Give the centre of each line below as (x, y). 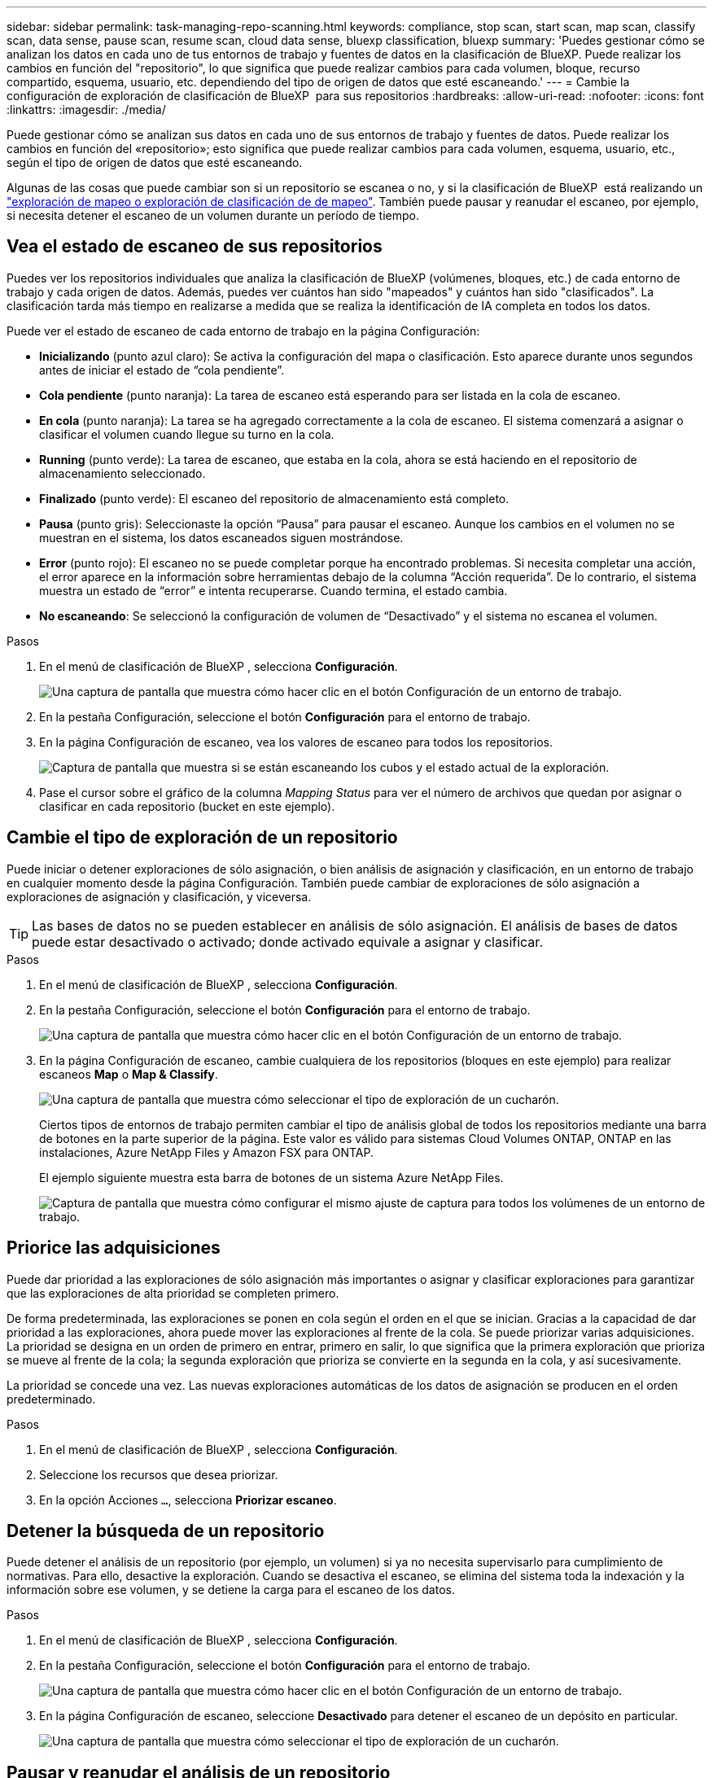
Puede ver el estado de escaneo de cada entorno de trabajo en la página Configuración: (243, 331)
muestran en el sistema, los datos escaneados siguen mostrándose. (221, 537)
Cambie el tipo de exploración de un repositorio (202, 838)
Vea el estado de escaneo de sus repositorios (195, 247)
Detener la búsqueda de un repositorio (166, 1531)
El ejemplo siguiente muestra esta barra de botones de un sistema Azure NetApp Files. (271, 1177)
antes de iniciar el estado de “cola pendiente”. (162, 370)
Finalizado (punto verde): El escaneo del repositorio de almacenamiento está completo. (274, 498)
